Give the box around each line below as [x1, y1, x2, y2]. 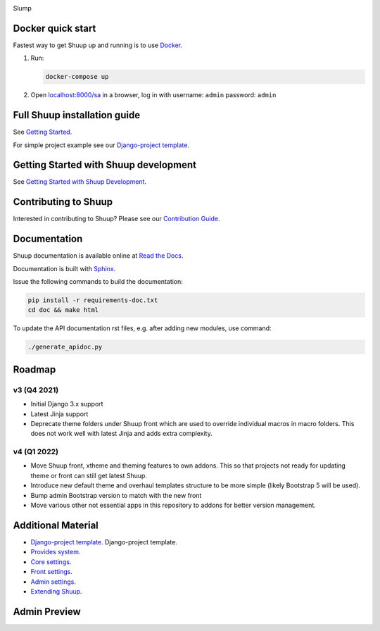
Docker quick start [13, 22, 96, 35]
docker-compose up [45, 73, 109, 81]
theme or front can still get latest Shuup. [30, 471, 148, 480]
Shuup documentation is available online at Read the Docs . [13, 251, 184, 260]
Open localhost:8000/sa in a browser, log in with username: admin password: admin [30, 91, 277, 99]
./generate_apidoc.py [27, 343, 103, 351]
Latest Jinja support [30, 409, 89, 418]
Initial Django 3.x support [30, 400, 103, 408]
